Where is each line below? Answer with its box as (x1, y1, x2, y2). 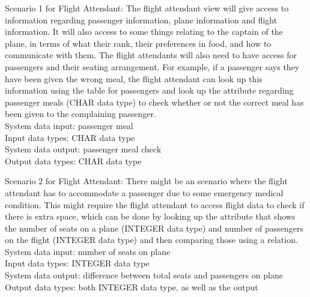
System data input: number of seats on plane (5, 245, 171, 257)
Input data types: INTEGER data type (5, 257, 150, 269)
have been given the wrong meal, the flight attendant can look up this (5, 72, 263, 85)
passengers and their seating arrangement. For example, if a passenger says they (5, 60, 300, 73)
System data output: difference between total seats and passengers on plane (5, 269, 283, 281)
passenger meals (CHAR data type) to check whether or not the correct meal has (5, 95, 304, 108)
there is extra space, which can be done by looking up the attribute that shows (5, 210, 296, 223)
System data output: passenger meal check (5, 143, 162, 155)
